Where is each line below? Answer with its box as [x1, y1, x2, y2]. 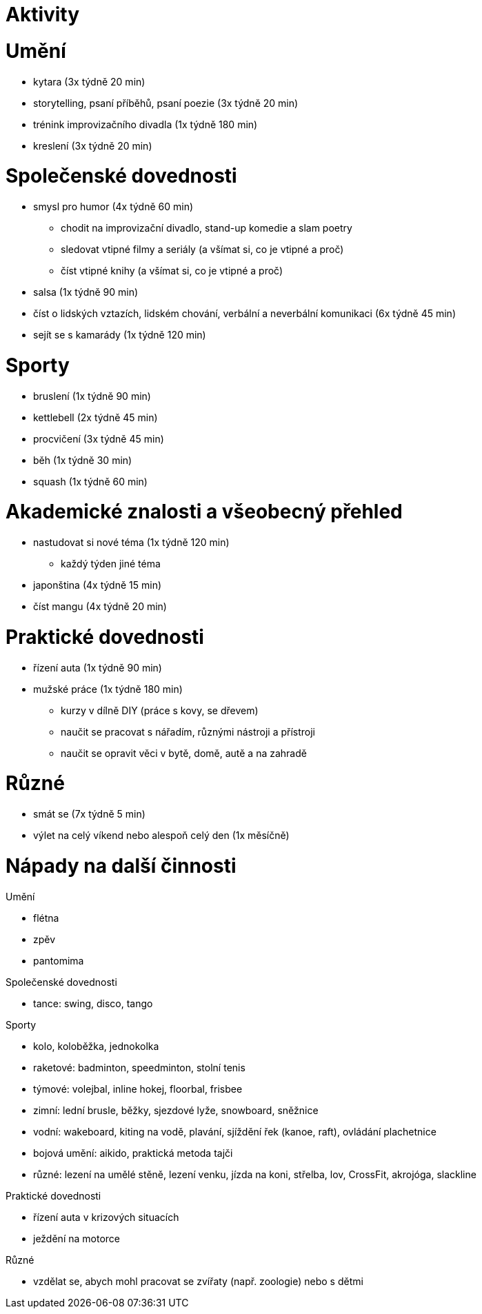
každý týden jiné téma [61, 558, 161, 569]
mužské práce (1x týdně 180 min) [33, 683, 183, 695]
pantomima [33, 954, 84, 967]
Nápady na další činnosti [6, 853, 237, 878]
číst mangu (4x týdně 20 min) [33, 600, 167, 612]
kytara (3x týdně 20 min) [33, 75, 145, 88]
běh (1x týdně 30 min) [33, 454, 132, 466]
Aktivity [6, 3, 80, 26]
